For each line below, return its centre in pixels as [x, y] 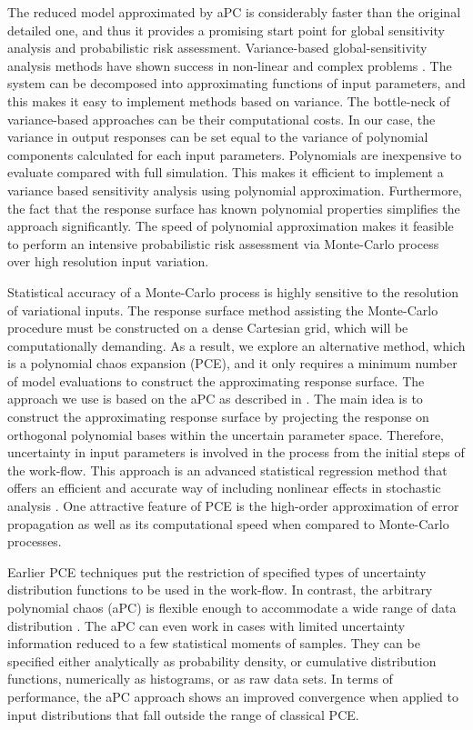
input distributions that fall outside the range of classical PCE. [183, 714]
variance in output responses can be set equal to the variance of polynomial [218, 137]
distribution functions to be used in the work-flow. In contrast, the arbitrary [220, 590]
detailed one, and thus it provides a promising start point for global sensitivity [226, 30]
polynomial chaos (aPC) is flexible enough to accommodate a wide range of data [232, 607]
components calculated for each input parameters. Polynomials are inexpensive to [235, 154]
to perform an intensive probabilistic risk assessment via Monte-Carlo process [223, 243]
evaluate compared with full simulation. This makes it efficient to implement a [226, 172]
